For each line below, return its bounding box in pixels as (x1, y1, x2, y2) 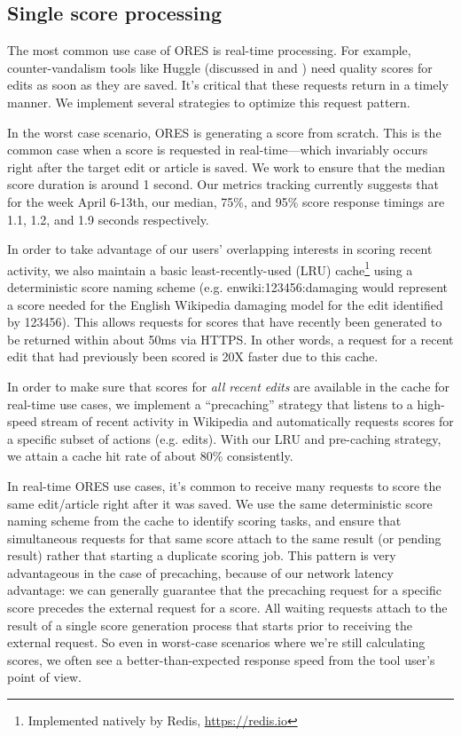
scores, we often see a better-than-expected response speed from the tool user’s (7, 650, 435, 669)
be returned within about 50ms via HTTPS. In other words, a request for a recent (7, 329, 454, 348)
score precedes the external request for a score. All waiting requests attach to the (7, 598, 448, 617)
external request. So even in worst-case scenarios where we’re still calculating (7, 633, 426, 652)
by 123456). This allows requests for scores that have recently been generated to (7, 313, 442, 331)
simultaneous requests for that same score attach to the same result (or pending (7, 528, 441, 547)
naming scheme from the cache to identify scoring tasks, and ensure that (7, 511, 402, 530)
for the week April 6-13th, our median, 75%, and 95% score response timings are (7, 192, 445, 210)
